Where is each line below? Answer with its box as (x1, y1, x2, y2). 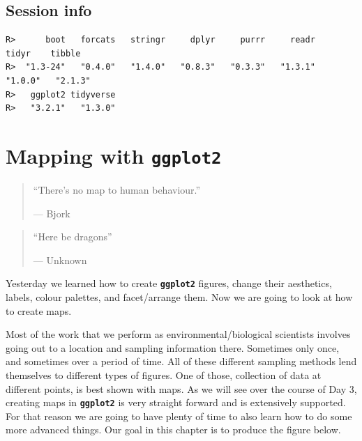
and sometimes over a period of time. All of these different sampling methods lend (6, 354, 357, 369)
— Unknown (33, 252, 87, 267)
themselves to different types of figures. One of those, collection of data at (6, 368, 322, 382)
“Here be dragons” (33, 229, 112, 244)
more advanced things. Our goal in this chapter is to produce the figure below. (6, 422, 341, 437)
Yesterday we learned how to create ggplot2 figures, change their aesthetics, (6, 276, 332, 291)
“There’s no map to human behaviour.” (33, 183, 201, 197)
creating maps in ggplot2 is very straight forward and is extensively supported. (6, 395, 346, 410)
